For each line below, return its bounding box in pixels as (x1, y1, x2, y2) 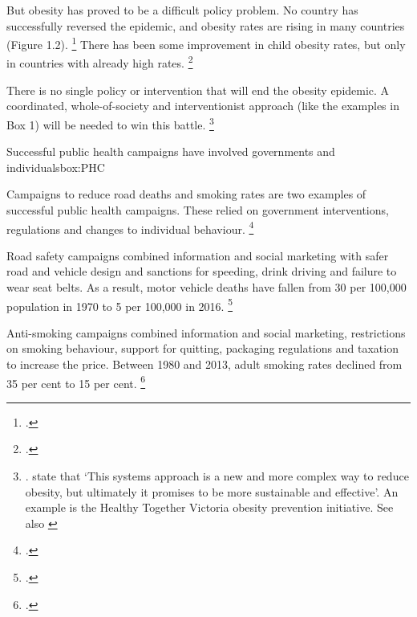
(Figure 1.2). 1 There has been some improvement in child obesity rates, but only (6, 34, 406, 52)
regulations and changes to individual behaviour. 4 (6, 218, 254, 237)
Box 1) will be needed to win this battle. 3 (6, 113, 214, 133)
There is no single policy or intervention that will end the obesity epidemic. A (6, 81, 390, 98)
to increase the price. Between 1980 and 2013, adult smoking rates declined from (6, 355, 403, 372)
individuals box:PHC (6, 158, 105, 175)
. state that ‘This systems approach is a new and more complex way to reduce (25, 468, 409, 484)
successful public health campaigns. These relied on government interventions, (6, 201, 389, 218)
